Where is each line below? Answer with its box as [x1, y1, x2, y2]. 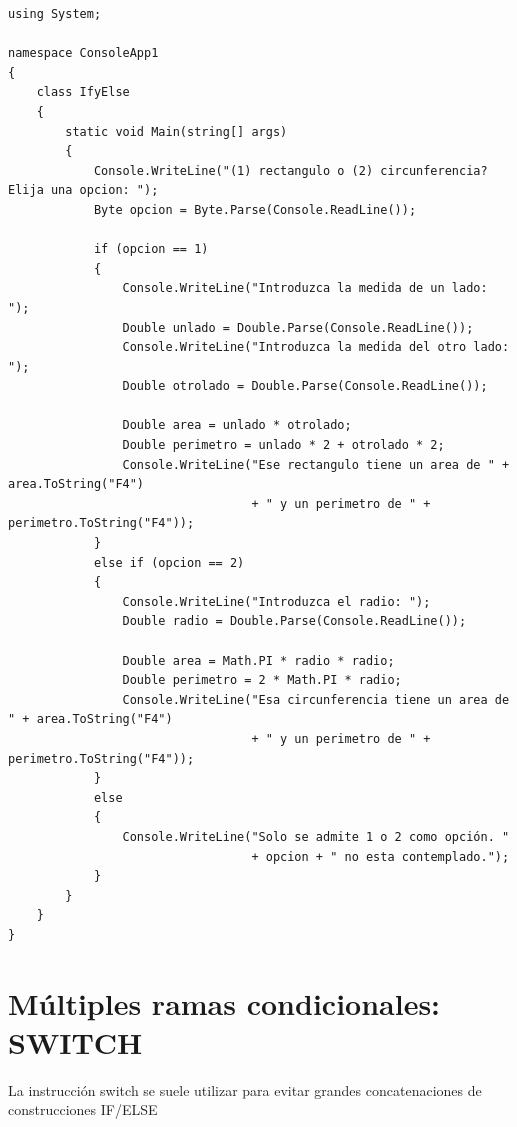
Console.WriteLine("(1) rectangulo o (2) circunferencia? [93, 163, 488, 178]
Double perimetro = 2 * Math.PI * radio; [122, 673, 402, 688]
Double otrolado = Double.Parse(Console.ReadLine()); [122, 379, 488, 394]
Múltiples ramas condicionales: [8, 982, 441, 1023]
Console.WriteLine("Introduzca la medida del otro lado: [122, 340, 510, 355]
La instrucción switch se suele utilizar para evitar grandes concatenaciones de [8, 1079, 482, 1100]
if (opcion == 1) [93, 242, 209, 257]
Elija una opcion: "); [8, 183, 159, 198]
